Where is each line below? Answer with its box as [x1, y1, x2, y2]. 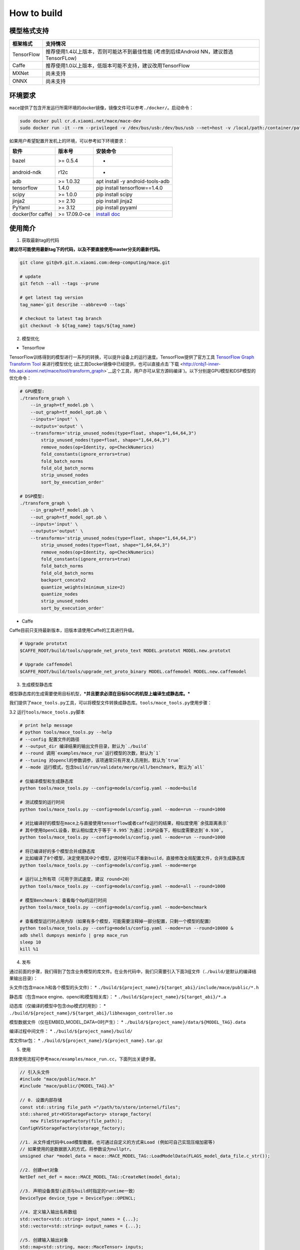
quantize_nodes [40, 591, 78, 597]
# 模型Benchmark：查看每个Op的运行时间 [19, 897, 107, 903]
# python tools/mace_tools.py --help [19, 729, 112, 735]
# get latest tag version [19, 295, 83, 300]
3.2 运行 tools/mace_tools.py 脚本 [9, 709, 85, 715]
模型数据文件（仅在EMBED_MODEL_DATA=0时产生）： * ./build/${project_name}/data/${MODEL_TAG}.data [9, 1019, 246, 1025]
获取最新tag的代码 [21, 237, 59, 243]
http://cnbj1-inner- [183, 360, 221, 367]
